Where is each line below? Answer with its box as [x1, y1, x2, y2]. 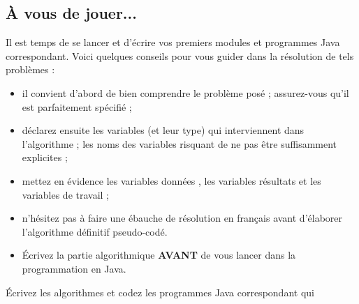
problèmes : [6, 62, 55, 77]
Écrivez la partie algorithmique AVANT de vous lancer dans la [22, 248, 296, 262]
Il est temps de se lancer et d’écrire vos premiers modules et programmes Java [6, 35, 340, 50]
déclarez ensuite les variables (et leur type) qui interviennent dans [22, 123, 305, 137]
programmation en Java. [22, 261, 126, 275]
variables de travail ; [22, 187, 110, 202]
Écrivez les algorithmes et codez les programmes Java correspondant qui [6, 284, 314, 299]
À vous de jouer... [6, 2, 137, 24]
